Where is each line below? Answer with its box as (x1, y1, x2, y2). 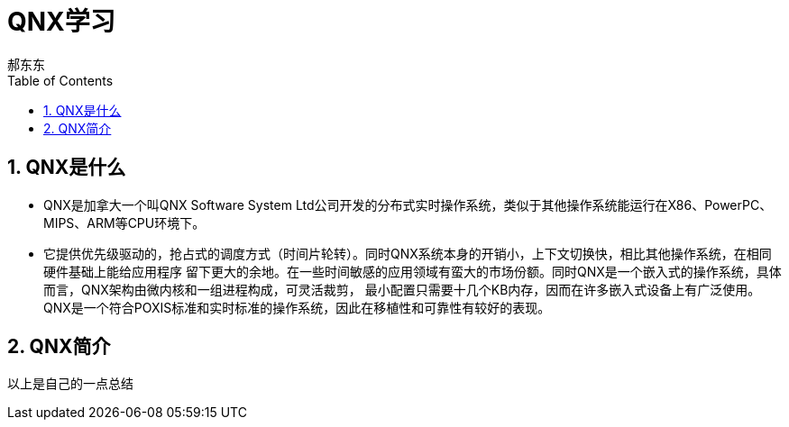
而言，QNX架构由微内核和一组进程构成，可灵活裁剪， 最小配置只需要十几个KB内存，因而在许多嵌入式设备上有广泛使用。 (43, 281, 761, 297)
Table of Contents (7, 72, 114, 88)
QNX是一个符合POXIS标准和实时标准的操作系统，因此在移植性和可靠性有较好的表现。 (43, 299, 551, 315)
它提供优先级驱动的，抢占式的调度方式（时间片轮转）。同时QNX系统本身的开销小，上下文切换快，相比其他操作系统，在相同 (43, 245, 772, 261)
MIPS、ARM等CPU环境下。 (43, 214, 206, 231)
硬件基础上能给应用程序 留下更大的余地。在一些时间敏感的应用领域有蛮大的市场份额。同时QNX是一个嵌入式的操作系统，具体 (43, 263, 782, 279)
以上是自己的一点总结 (7, 377, 133, 392)
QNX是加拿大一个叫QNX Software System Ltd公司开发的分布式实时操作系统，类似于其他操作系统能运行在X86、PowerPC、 (43, 196, 773, 213)
